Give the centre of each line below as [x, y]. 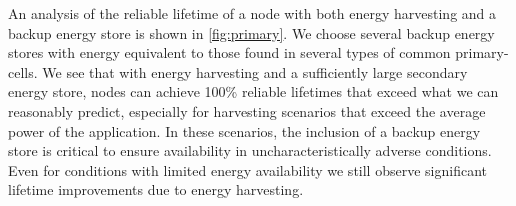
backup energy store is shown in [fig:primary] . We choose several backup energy [251, 32]
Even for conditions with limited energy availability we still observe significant [247, 169]
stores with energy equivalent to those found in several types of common [229, 52]
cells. [23, 71]
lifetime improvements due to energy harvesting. [156, 189]
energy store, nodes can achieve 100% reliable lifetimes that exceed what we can [253, 91]
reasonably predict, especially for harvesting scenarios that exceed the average [247, 110]
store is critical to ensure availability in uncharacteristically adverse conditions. [250, 150]
